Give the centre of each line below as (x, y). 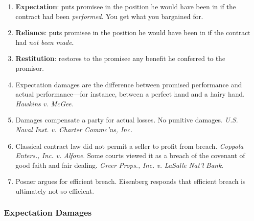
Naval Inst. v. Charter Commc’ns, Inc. (74, 129)
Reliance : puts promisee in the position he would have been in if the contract (133, 32)
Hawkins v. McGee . (44, 103)
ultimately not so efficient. (55, 191)
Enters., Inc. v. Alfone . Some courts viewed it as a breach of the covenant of (130, 155)
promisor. (30, 68)
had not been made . (45, 42)
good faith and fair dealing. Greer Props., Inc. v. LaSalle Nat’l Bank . (119, 165)
